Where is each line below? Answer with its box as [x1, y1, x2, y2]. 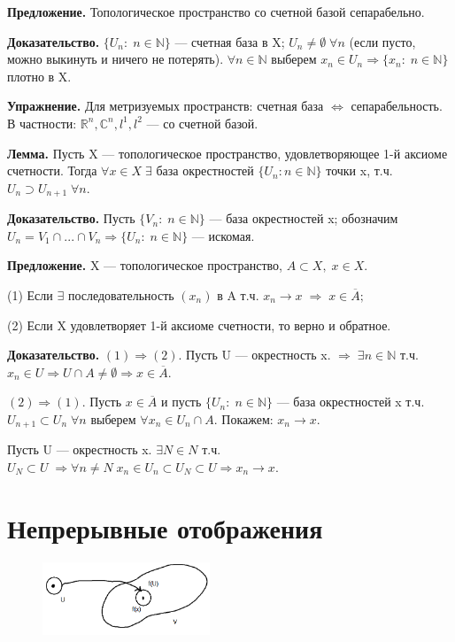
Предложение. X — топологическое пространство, [7, 256, 282, 275]
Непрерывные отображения [7, 509, 323, 545]
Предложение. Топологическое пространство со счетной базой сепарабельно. [7, 3, 425, 20]
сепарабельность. [351, 97, 443, 115]
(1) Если [7, 285, 53, 304]
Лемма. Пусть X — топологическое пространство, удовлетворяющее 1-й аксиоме [7, 143, 448, 162]
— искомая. [191, 226, 255, 244]
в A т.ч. [217, 285, 259, 304]
